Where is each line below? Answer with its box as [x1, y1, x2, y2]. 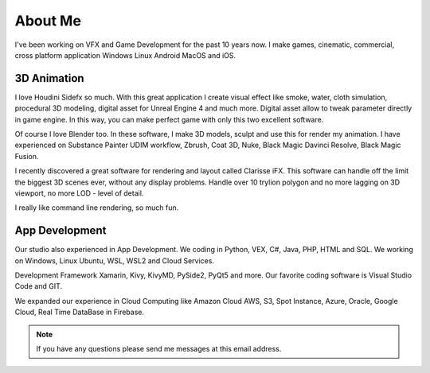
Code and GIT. [14, 282, 63, 291]
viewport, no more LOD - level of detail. [14, 188, 144, 198]
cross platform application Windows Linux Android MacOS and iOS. [14, 50, 236, 60]
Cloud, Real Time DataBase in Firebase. [14, 307, 145, 317]
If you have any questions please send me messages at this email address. [36, 344, 282, 353]
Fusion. [14, 151, 39, 161]
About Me [14, 12, 81, 29]
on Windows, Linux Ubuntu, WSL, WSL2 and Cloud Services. [14, 255, 215, 266]
